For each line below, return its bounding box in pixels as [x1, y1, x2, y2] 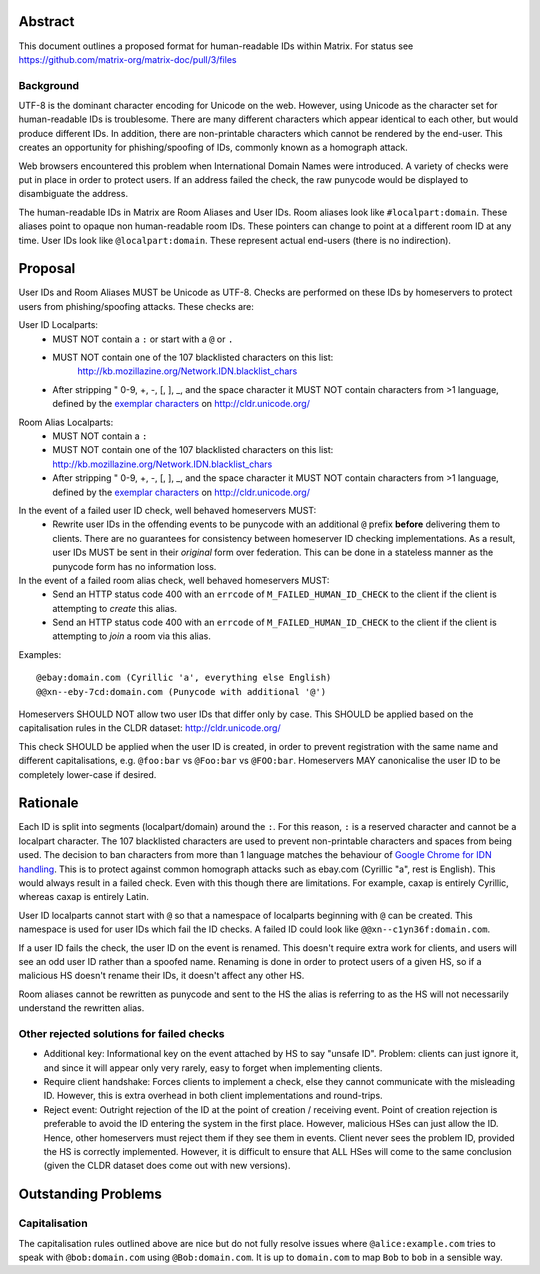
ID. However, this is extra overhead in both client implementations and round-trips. [43, 1090, 384, 1102]
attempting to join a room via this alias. [52, 630, 212, 642]
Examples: [18, 648, 62, 660]
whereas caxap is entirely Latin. [18, 891, 150, 903]
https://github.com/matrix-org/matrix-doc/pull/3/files [18, 53, 237, 65]
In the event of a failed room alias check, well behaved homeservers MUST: [18, 574, 330, 586]
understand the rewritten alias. [18, 1002, 145, 1014]
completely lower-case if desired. [18, 768, 157, 780]
